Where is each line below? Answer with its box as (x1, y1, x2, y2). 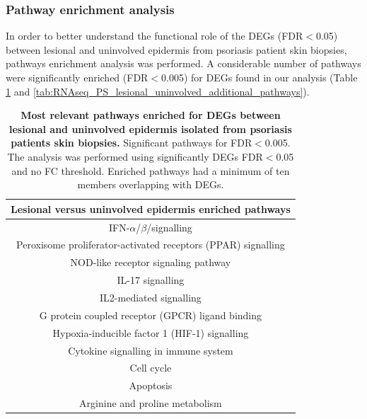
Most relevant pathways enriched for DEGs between (21, 108, 281, 122)
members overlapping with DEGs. (77, 177, 224, 192)
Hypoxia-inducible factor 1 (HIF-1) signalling (52, 325, 249, 340)
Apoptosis (129, 378, 173, 393)
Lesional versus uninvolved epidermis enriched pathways (11, 201, 291, 216)
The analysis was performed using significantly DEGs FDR (7, 149, 263, 163)
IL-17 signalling (117, 272, 185, 287)
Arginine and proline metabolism (79, 396, 222, 411)
